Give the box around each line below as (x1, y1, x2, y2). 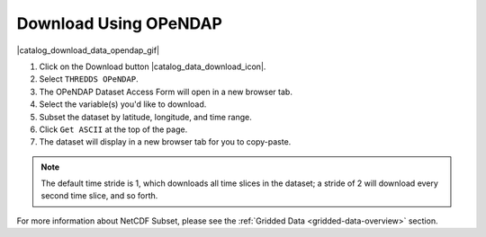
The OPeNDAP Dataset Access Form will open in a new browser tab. (39, 86, 292, 97)
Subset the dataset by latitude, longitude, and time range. (39, 111, 252, 122)
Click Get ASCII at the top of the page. (39, 124, 188, 135)
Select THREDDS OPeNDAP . (39, 74, 139, 84)
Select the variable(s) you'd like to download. (39, 99, 207, 110)
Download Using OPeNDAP (16, 13, 222, 33)
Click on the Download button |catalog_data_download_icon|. (39, 61, 266, 72)
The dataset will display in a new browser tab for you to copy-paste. (39, 136, 292, 147)
